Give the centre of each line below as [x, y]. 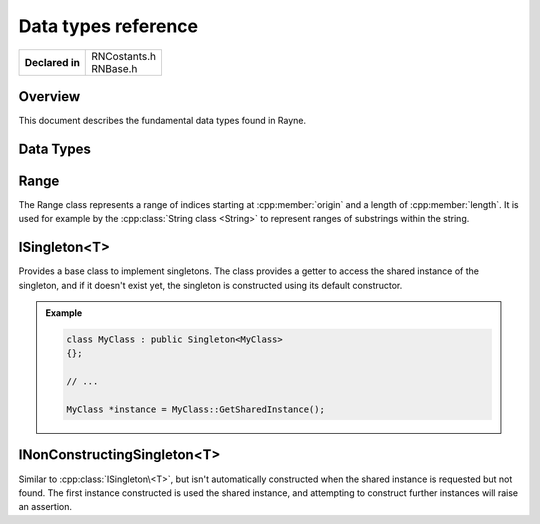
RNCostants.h [124, 56]
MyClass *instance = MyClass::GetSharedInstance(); [195, 409]
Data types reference [108, 26]
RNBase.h [114, 68]
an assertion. [45, 507]
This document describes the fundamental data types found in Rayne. [162, 121]
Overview [49, 96]
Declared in [52, 62]
